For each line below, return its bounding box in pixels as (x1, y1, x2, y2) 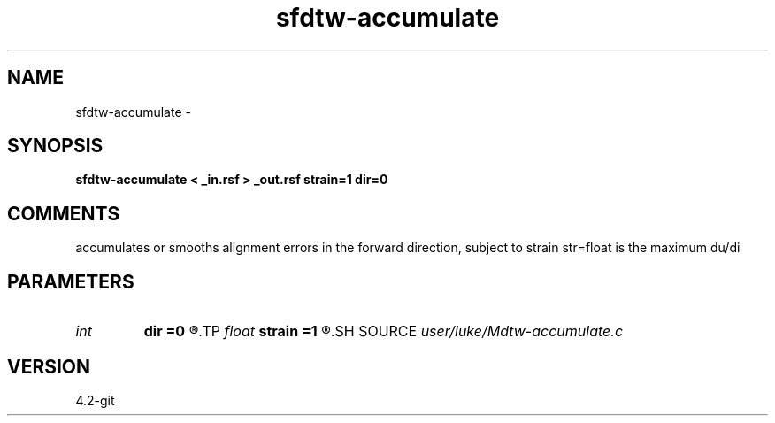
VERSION (7, 355, 91, 378)
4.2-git (75, 392, 115, 408)
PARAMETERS (7, 270, 134, 293)
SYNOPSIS (7, 135, 104, 158)
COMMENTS (7, 202, 120, 225)
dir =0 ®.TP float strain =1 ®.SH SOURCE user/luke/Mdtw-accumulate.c (143, 322, 624, 341)
